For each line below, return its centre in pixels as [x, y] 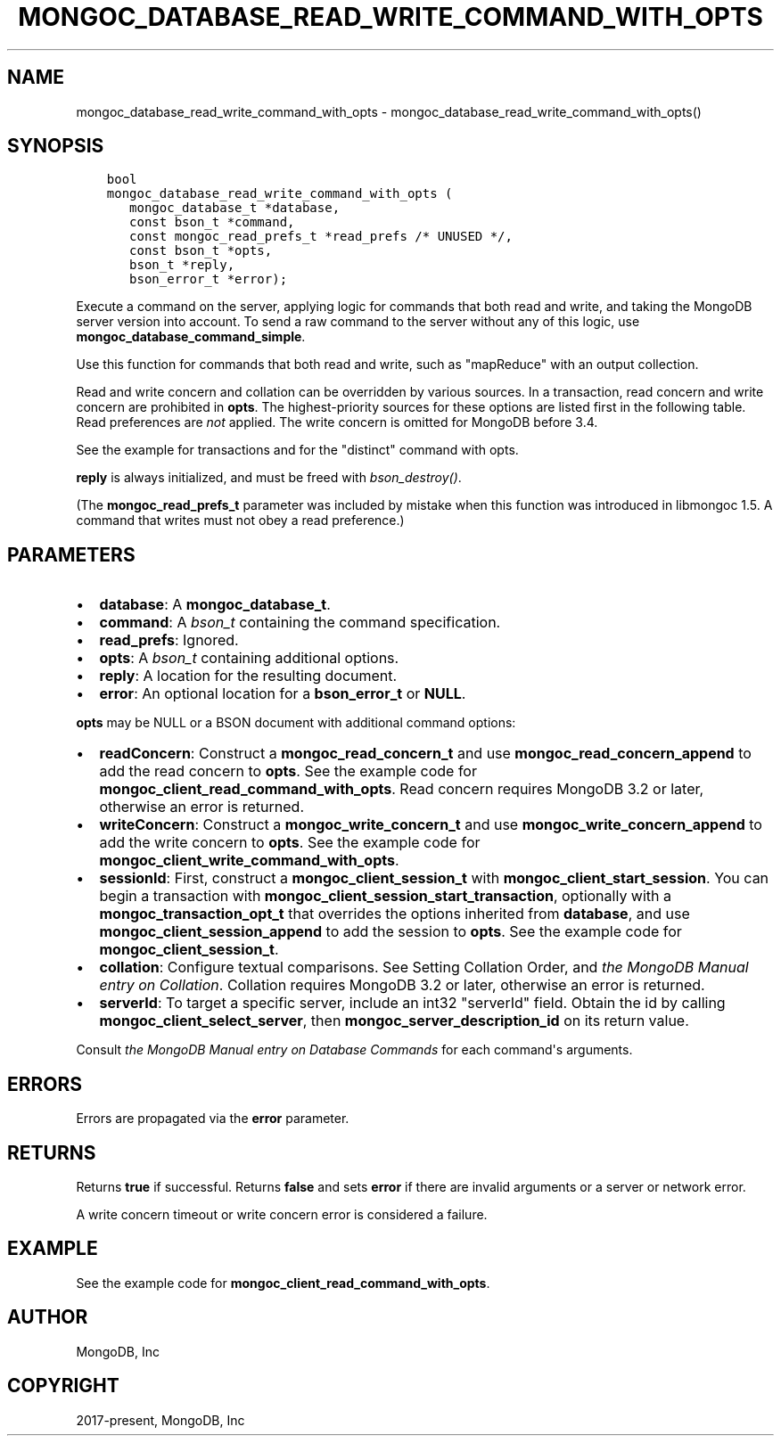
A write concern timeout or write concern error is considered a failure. [282, 1214]
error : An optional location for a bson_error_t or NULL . [283, 694]
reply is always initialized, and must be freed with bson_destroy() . [269, 478]
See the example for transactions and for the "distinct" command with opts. [297, 450]
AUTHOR [48, 1317]
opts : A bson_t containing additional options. [249, 658]
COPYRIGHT [63, 1386]
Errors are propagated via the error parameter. [213, 1119]
